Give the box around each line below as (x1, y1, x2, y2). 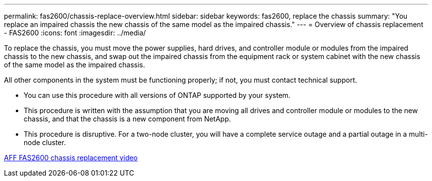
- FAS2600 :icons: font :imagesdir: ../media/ (4, 29, 146, 37)
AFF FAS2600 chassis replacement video (4, 153, 138, 162)
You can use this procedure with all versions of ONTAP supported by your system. (24, 91, 290, 99)
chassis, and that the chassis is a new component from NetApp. (24, 115, 231, 123)
